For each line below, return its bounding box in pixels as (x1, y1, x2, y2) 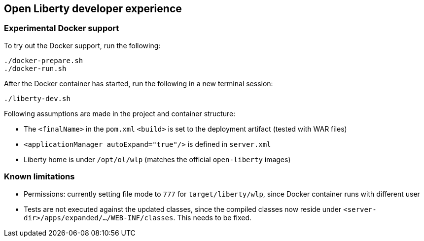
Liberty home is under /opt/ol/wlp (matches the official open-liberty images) (24, 155, 291, 164)
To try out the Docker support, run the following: (4, 41, 161, 50)
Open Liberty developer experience (4, 2, 182, 15)
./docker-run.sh (4, 64, 67, 72)
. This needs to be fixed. (173, 213, 252, 222)
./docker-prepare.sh (4, 56, 83, 65)
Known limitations (4, 172, 75, 182)
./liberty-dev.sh (4, 94, 71, 103)
